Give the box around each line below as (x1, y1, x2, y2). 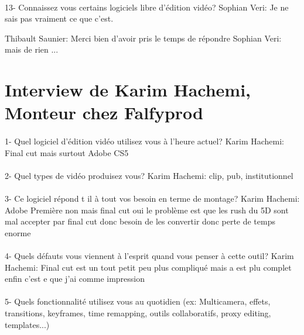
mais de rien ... (5, 43, 59, 56)
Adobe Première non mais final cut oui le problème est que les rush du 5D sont (5, 203, 289, 216)
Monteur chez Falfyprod (5, 101, 203, 125)
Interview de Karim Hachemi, (5, 78, 251, 102)
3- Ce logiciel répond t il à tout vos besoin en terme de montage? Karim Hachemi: (5, 192, 300, 205)
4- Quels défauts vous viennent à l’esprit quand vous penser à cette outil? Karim (5, 250, 294, 262)
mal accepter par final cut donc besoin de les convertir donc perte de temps (5, 215, 275, 227)
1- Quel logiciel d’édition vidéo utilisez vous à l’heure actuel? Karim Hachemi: (5, 135, 284, 147)
